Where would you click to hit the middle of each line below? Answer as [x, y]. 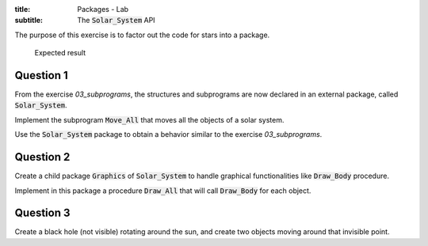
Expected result [60, 53]
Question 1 [42, 75]
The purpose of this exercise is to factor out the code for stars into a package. [142, 35]
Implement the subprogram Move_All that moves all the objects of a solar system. [149, 119]
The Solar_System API [116, 21]
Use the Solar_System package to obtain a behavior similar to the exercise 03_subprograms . [168, 134]
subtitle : [29, 21]
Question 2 [42, 157]
